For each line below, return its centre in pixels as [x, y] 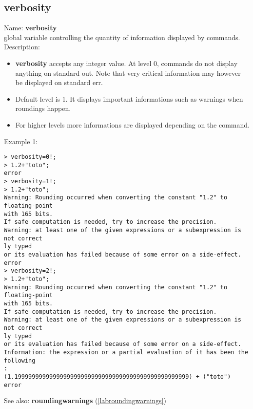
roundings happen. [43, 108]
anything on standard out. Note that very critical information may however [128, 73]
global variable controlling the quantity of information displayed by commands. [122, 37]
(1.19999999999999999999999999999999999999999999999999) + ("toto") [117, 377]
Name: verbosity [30, 28]
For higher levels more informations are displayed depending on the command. [132, 124]
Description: [22, 47]
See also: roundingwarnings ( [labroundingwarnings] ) [85, 400]
